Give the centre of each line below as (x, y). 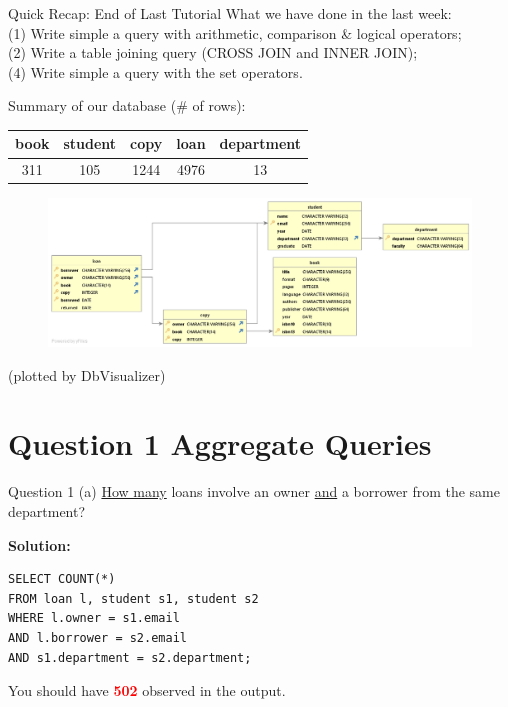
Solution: (39, 544)
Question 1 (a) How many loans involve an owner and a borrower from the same (254, 491)
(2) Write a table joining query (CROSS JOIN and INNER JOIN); (213, 52)
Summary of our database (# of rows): (127, 105)
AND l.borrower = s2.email (97, 637)
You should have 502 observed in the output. (147, 690)
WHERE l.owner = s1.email (94, 618)
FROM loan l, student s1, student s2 (133, 598)
